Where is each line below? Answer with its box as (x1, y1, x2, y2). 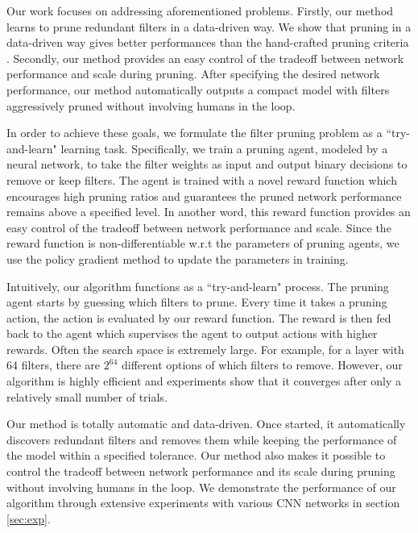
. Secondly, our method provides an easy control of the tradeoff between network (6, 49, 404, 66)
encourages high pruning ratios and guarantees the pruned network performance (6, 187, 402, 204)
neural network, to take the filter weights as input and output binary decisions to (6, 156, 408, 173)
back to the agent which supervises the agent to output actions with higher (6, 325, 378, 342)
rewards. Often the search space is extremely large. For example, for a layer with (6, 340, 404, 357)
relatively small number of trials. (6, 388, 168, 405)
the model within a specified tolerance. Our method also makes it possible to (6, 447, 386, 464)
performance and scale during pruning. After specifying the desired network (6, 65, 380, 82)
